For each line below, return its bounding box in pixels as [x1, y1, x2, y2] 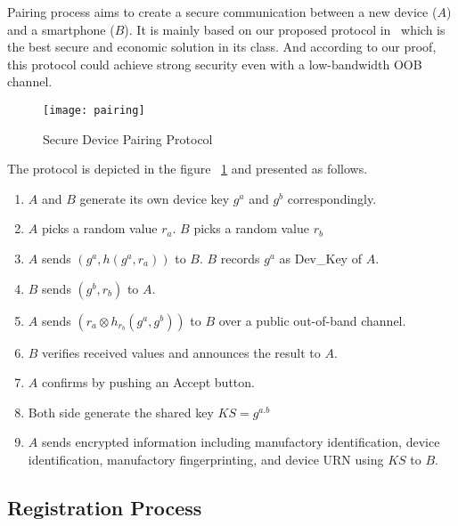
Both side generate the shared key [28, 402, 214, 421]
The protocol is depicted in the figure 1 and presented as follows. [7, 159, 368, 178]
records [220, 249, 260, 267]
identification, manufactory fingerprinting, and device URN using [28, 449, 384, 468]
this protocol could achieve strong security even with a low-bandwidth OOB [7, 54, 422, 73]
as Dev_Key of [279, 249, 362, 267]
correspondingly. [287, 189, 377, 207]
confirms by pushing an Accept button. [41, 373, 255, 392]
